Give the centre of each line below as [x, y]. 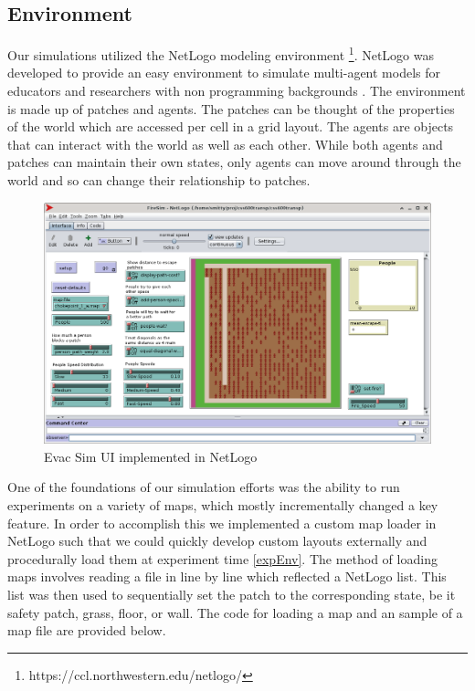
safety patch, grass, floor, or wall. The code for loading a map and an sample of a [235, 612]
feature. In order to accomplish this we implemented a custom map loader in [222, 523]
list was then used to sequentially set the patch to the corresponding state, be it [232, 594]
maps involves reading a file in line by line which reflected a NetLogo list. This [227, 576]
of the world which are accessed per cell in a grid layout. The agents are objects [231, 126]
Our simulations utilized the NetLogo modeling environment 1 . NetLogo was [221, 53]
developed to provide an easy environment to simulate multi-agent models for [224, 73]
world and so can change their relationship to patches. [159, 180]
